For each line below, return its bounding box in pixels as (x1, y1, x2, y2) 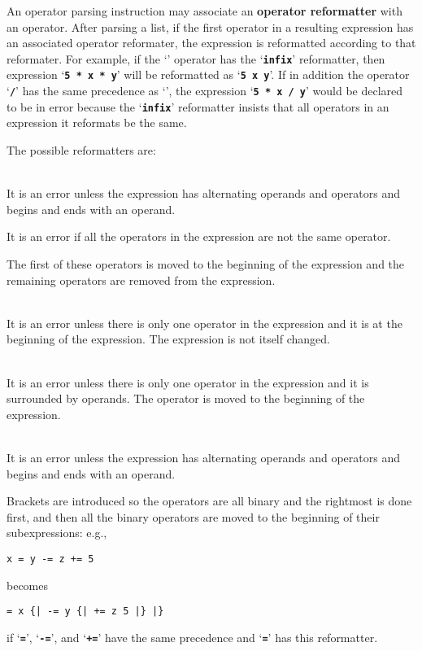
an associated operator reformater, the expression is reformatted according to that (7, 34, 416, 51)
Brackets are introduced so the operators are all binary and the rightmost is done (7, 492, 412, 509)
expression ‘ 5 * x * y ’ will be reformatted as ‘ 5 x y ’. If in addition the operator (7, 66, 410, 83)
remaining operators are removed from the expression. (7, 271, 276, 288)
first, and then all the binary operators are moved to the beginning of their (7, 508, 380, 525)
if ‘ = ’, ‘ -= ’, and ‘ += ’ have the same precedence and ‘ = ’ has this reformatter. (7, 628, 378, 645)
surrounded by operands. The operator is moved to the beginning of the (7, 390, 365, 407)
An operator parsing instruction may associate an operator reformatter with (7, 2, 402, 19)
